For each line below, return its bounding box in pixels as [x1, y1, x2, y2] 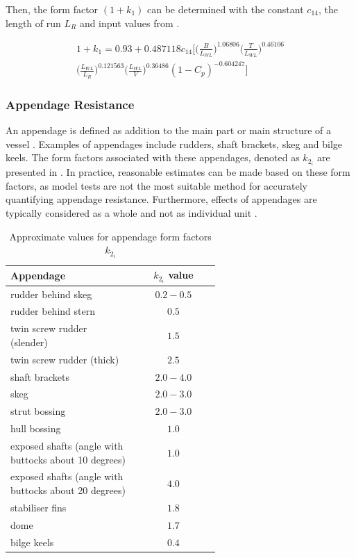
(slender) [10, 334, 48, 349]
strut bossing [10, 404, 66, 418]
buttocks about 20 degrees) [10, 483, 126, 497]
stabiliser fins [10, 500, 67, 514]
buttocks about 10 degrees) [10, 452, 126, 466]
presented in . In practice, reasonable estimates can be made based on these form [6, 165, 350, 179]
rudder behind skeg [10, 286, 92, 301]
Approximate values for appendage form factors [9, 229, 212, 243]
